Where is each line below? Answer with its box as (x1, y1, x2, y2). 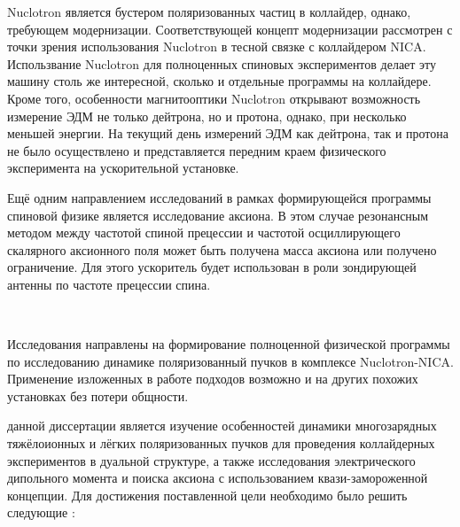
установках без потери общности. (7, 386, 189, 405)
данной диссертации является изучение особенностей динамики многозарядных (7, 416, 437, 435)
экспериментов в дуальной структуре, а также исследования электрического (7, 451, 416, 469)
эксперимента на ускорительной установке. (7, 159, 239, 177)
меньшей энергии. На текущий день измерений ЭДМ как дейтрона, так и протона (7, 124, 449, 143)
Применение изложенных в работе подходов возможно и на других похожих (7, 369, 418, 388)
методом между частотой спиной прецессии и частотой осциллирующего (7, 223, 401, 242)
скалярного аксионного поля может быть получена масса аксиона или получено (7, 240, 437, 259)
